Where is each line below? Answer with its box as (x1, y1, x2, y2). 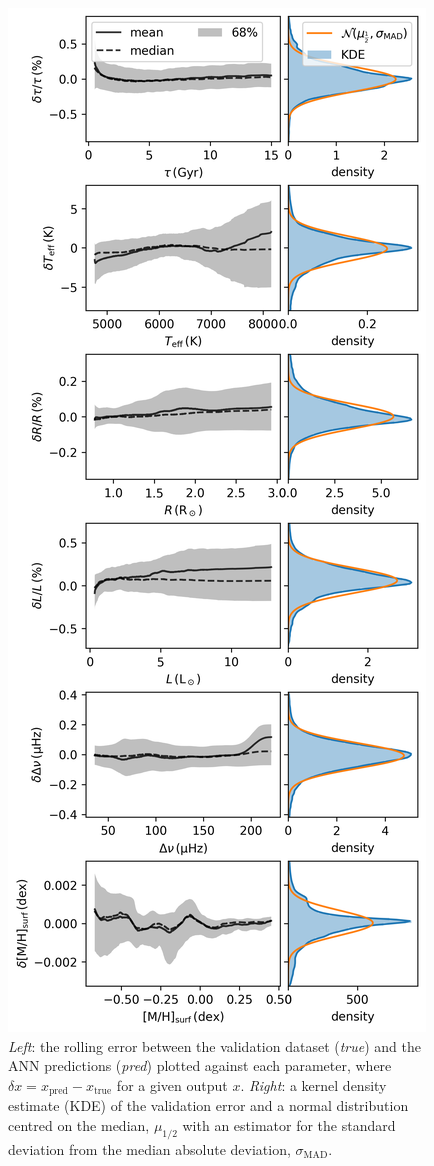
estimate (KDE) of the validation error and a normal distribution (8, 1095, 409, 1116)
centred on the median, (8, 1114, 150, 1135)
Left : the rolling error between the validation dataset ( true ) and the (8, 1035, 422, 1056)
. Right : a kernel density (240, 1074, 387, 1095)
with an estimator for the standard (182, 1114, 396, 1135)
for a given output (116, 1074, 228, 1095)
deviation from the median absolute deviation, (8, 1138, 291, 1159)
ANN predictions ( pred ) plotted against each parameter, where (8, 1055, 392, 1076)
